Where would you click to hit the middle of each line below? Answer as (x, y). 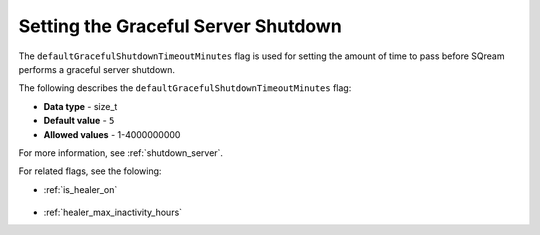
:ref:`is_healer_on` (80, 189)
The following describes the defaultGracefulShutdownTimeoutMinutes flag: (185, 88)
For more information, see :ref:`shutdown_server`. (121, 152)
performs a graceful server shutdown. (96, 69)
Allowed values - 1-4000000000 (112, 134)
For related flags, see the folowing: (90, 171)
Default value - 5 (79, 121)
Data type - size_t (80, 106)
